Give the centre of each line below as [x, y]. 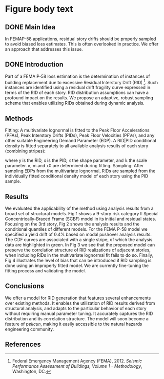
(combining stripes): [25, 151]
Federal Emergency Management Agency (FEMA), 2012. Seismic [77, 361]
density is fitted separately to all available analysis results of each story [77, 146]
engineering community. [30, 329]
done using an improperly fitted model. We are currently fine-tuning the [77, 266]
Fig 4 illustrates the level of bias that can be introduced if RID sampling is [78, 261]
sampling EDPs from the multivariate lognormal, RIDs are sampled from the [80, 171]
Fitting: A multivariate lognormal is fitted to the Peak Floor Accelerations [77, 130]
